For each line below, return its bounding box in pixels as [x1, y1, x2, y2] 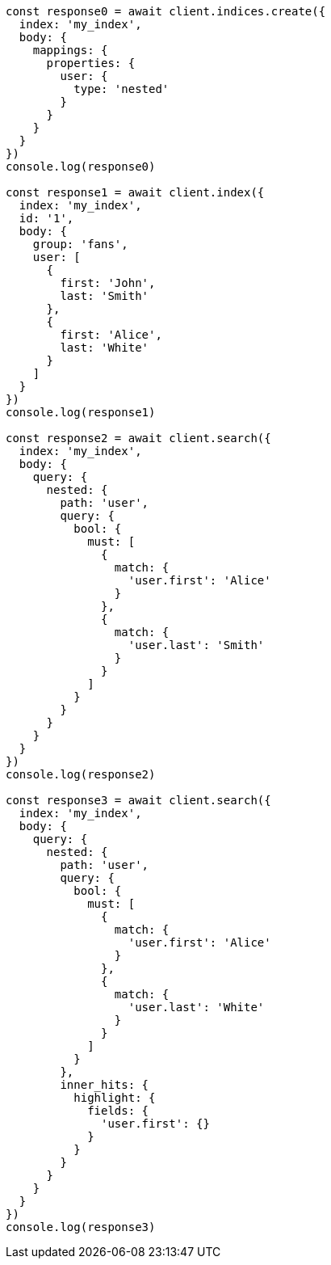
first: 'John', [60, 276, 156, 289]
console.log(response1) [6, 406, 156, 419]
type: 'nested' [73, 82, 170, 95]
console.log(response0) [6, 160, 156, 173]
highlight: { [73, 1091, 156, 1104]
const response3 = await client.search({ [6, 794, 271, 807]
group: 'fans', [32, 238, 128, 251]
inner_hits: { [60, 1078, 149, 1091]
